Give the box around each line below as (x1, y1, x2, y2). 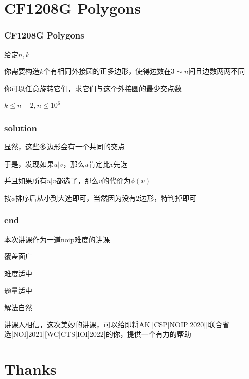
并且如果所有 (4, 175, 47, 186)
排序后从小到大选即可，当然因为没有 (15, 192, 136, 203)
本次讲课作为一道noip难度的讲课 (4, 234, 110, 244)
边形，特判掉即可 (139, 192, 197, 203)
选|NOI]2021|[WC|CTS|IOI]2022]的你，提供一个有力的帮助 (4, 329, 191, 339)
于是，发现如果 (4, 158, 54, 169)
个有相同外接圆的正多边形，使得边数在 (43, 66, 171, 77)
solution (4, 121, 37, 134)
